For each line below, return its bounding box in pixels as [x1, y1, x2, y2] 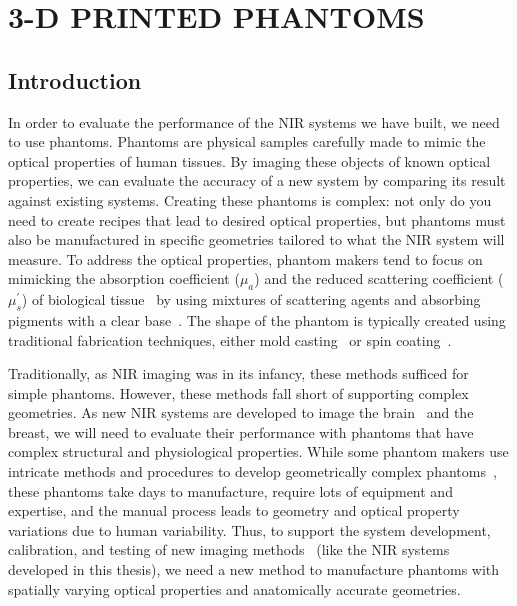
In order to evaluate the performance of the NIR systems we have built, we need [8, 111, 500, 132]
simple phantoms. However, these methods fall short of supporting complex [8, 382, 469, 403]
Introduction [8, 64, 142, 95]
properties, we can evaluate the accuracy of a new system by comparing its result [8, 170, 506, 191]
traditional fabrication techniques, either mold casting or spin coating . [8, 329, 452, 350]
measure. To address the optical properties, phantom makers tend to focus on [8, 248, 483, 269]
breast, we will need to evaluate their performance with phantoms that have [8, 421, 474, 442]
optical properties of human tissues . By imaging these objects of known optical [8, 150, 491, 171]
